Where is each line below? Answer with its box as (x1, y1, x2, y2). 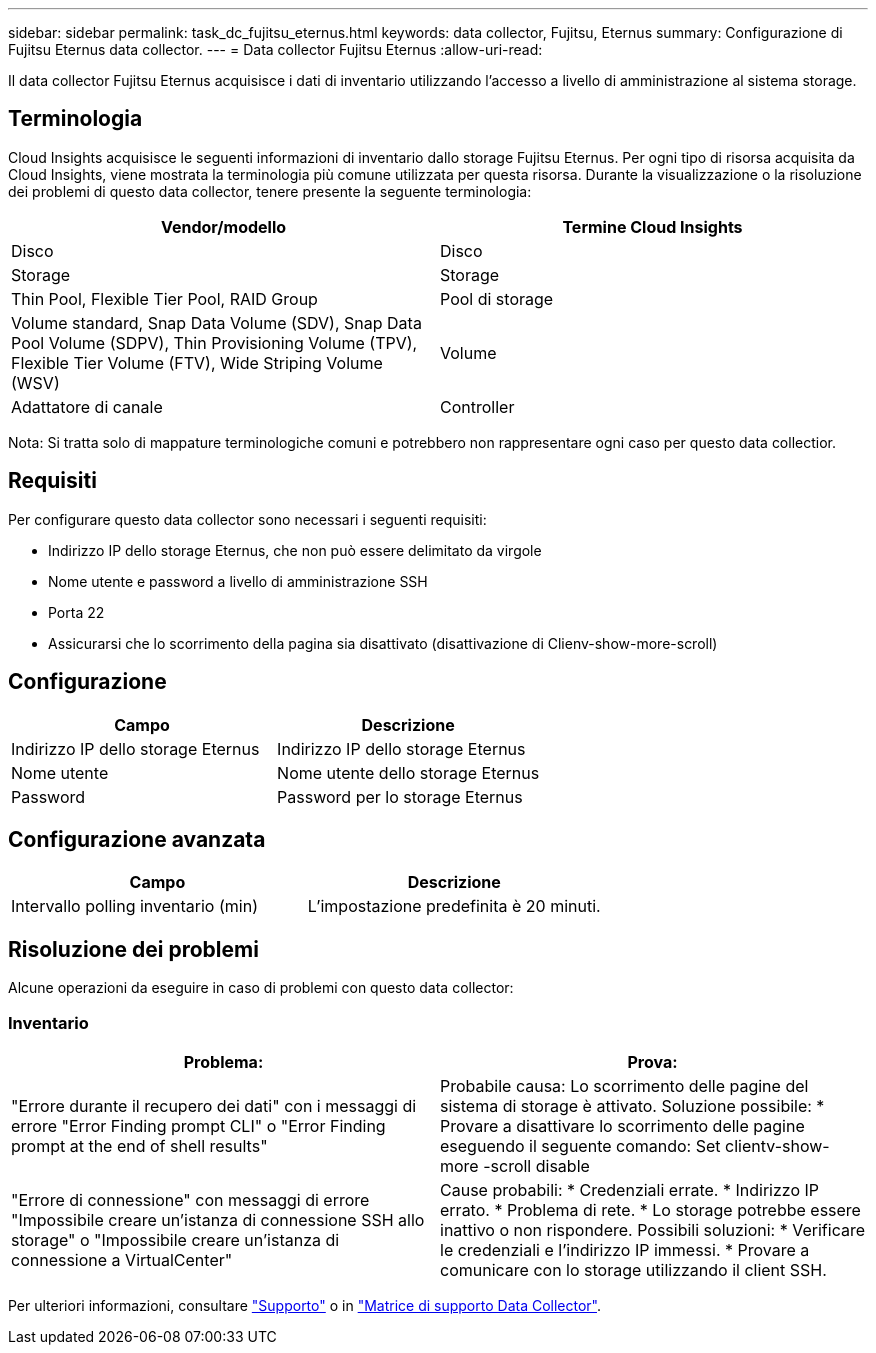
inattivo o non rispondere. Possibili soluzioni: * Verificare (440, 1219, 866, 1240)
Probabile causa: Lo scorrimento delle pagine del (440, 1075, 809, 1096)
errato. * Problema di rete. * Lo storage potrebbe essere (440, 1199, 861, 1220)
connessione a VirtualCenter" (11, 1249, 233, 1270)
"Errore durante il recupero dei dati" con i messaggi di (11, 1095, 417, 1116)
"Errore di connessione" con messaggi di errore (11, 1189, 370, 1210)
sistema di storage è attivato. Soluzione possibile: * (440, 1095, 825, 1116)
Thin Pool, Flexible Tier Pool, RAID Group (11, 288, 318, 309)
